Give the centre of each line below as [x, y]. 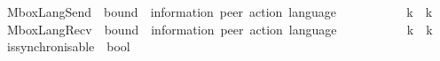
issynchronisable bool [68, 46]
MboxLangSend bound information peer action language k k [220, 11]
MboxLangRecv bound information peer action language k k [220, 29]
